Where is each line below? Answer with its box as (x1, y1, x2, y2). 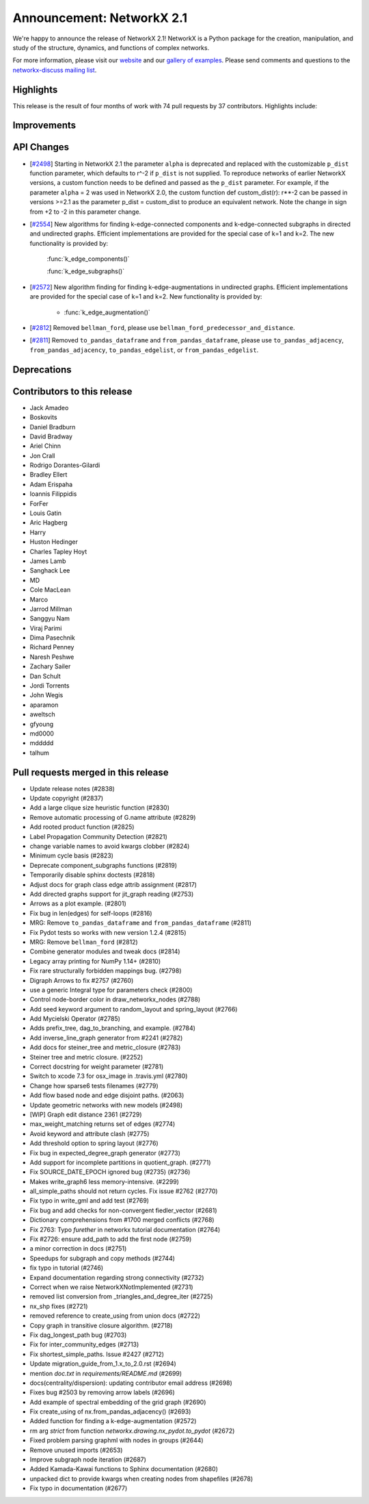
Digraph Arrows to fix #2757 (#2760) (29, 976, 134, 984)
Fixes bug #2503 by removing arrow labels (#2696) (29, 1388, 176, 1396)
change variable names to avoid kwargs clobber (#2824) (29, 842, 190, 851)
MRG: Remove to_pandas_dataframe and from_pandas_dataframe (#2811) (29, 918, 252, 927)
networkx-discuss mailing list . (12, 66, 97, 74)
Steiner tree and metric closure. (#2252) (29, 1053, 143, 1061)
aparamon (29, 701, 59, 709)
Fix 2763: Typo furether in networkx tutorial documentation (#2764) (29, 1225, 221, 1233)
